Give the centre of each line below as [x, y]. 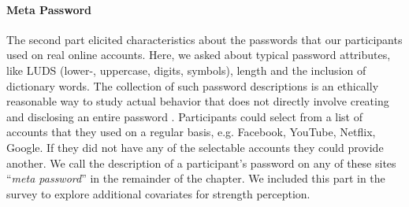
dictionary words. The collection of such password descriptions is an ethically [193, 85]
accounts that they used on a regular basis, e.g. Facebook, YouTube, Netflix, [191, 132]
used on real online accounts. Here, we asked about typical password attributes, [199, 55]
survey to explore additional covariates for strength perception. [158, 193]
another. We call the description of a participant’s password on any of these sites [201, 163]
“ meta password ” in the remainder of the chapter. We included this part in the [196, 178]
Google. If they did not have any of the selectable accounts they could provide [195, 147]
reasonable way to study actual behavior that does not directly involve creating [198, 101]
